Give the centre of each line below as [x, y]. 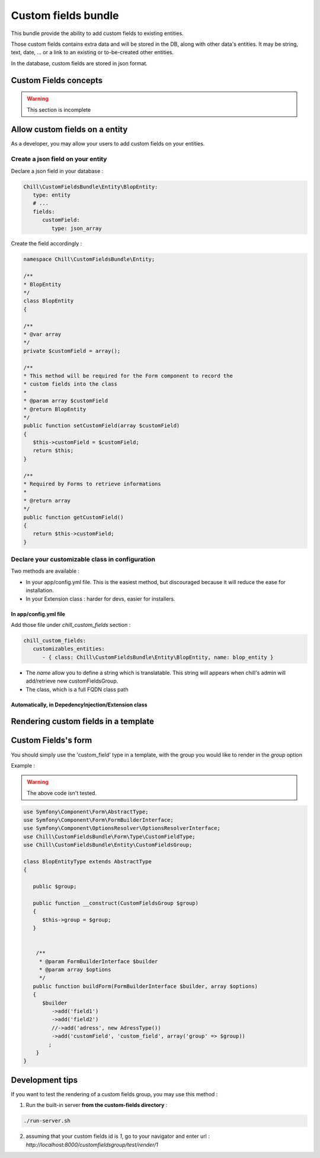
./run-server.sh [47, 1121]
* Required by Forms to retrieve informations [92, 484]
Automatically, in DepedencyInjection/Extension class [79, 705]
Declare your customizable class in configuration [83, 560]
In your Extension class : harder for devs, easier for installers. [101, 599]
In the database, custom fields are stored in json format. [79, 63]
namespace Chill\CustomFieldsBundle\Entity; [89, 259]
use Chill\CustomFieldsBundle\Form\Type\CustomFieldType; [109, 837]
